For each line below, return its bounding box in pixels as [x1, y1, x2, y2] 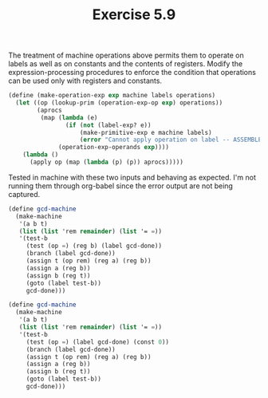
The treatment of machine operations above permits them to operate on [8, 50, 245, 61]
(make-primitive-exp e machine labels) [79, 128, 213, 136]
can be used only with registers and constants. [8, 76, 162, 85]
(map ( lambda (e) [40, 113, 98, 121]
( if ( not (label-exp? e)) [65, 121, 152, 129]
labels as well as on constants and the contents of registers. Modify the [8, 59, 243, 69]
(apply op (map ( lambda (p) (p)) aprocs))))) [29, 158, 183, 167]
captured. [8, 189, 41, 199]
